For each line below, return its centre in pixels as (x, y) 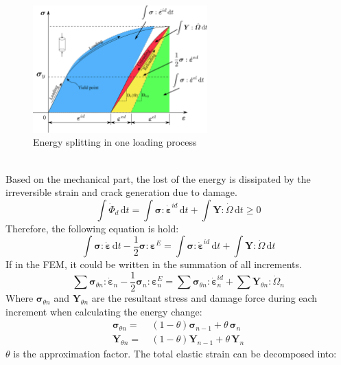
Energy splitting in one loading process (115, 142)
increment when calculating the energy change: (104, 311)
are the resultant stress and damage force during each (204, 298)
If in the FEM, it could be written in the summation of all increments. (154, 264)
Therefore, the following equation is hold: (92, 228)
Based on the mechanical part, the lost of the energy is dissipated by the (158, 178)
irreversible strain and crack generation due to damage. (121, 192)
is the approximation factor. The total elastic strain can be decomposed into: (175, 354)
